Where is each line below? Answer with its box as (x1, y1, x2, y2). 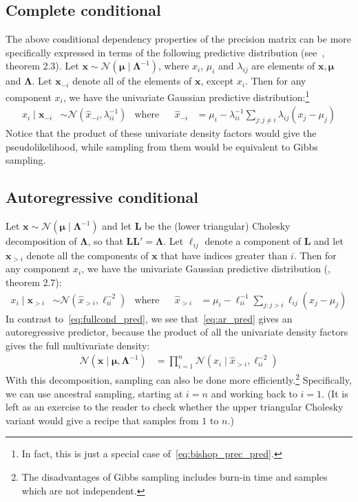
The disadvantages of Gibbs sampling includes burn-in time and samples (21, 469, 328, 483)
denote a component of (204, 234, 302, 248)
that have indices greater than (160, 248, 288, 262)
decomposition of (6, 234, 77, 248)
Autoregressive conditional (6, 186, 198, 208)
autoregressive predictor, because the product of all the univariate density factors (6, 325, 348, 339)
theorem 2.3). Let (6, 58, 79, 73)
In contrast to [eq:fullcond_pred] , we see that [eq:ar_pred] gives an (6, 311, 293, 325)
